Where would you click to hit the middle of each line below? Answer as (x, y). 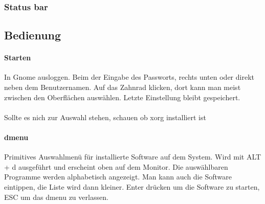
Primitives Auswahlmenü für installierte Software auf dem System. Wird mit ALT (133, 157)
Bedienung (33, 35)
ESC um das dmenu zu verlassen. (56, 197)
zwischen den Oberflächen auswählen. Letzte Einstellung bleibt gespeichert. (122, 97)
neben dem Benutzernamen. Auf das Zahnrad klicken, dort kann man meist (123, 87)
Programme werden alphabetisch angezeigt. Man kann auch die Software (118, 177)
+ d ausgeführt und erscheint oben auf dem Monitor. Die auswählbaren (116, 166)
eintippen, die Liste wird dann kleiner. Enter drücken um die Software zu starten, (132, 186)
